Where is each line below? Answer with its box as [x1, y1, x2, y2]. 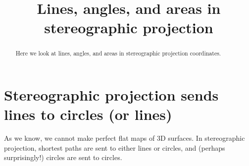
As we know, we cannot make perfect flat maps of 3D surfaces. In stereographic [4, 133, 245, 143]
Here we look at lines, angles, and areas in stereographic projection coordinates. [15, 49, 221, 57]
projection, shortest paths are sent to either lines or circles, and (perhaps [4, 142, 225, 153]
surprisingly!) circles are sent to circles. [4, 152, 122, 163]
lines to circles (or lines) [4, 104, 172, 124]
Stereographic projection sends [4, 85, 219, 105]
